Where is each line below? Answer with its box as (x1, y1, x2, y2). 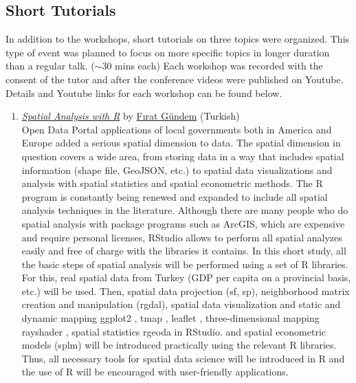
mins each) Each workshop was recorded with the (115, 58, 323, 73)
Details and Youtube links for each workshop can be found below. (5, 85, 282, 100)
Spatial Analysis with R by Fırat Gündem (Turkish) (21, 109, 240, 123)
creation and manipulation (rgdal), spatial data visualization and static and (21, 297, 341, 311)
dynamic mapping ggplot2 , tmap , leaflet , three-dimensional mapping (21, 311, 320, 325)
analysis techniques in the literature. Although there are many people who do (21, 203, 348, 217)
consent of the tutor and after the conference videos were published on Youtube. (5, 72, 344, 86)
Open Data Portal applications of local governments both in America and (21, 122, 332, 136)
